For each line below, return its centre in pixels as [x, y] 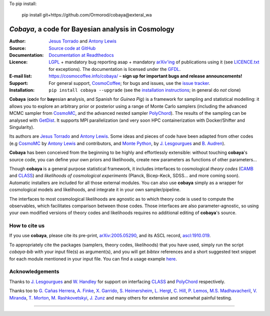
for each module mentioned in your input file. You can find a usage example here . [93, 259]
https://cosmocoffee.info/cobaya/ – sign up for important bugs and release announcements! [145, 76]
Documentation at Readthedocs [81, 55]
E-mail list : [21, 76]
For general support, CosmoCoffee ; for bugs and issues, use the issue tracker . [129, 83]
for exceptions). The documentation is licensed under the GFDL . [115, 69]
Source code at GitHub [72, 48]
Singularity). [22, 127]
